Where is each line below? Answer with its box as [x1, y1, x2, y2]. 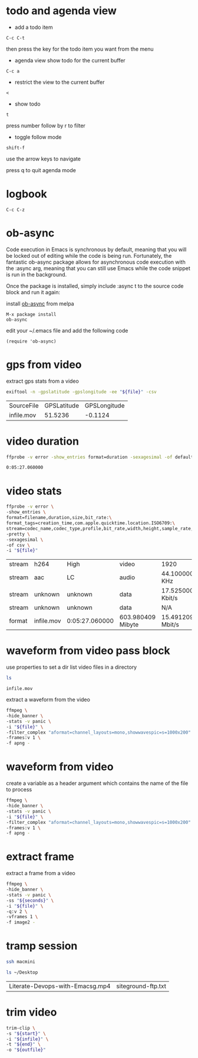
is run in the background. [6, 271, 67, 278]
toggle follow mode [14, 133, 62, 140]
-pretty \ [6, 531, 31, 537]
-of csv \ [6, 542, 31, 548]
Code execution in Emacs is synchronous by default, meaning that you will [6, 246, 187, 253]
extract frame [6, 850, 75, 863]
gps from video [6, 358, 82, 371]
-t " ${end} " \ [6, 1041, 41, 1047]
